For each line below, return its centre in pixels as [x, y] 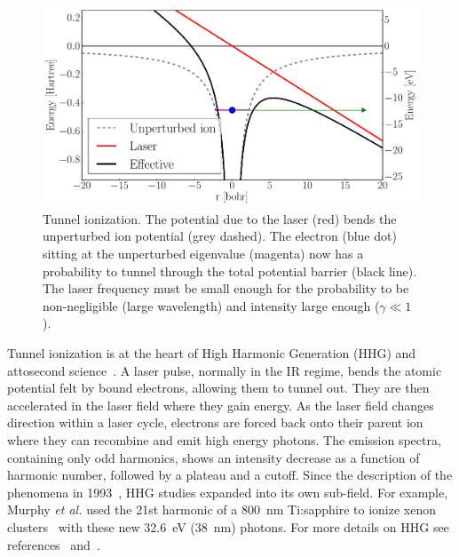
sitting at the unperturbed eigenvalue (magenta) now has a [203, 253]
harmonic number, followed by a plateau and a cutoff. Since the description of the [230, 475]
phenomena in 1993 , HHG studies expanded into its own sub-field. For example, [228, 492]
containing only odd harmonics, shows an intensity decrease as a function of [214, 457]
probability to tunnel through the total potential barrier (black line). [230, 271]
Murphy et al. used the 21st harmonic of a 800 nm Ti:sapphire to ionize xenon [222, 509]
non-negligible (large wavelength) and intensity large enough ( [211, 305]
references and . [54, 544]
